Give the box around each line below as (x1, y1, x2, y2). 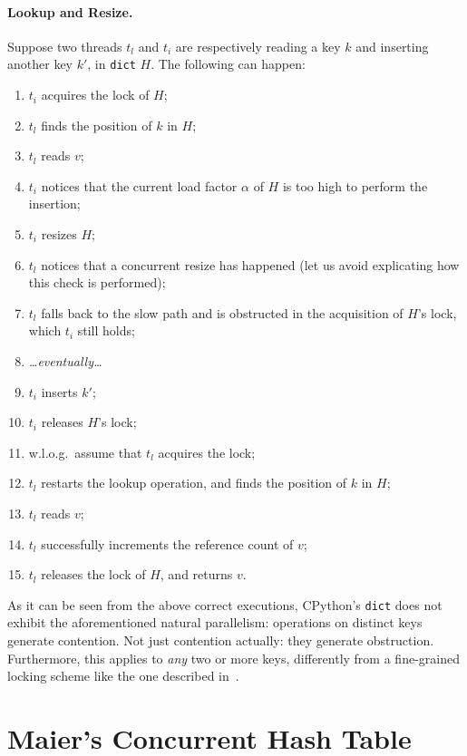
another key (7, 54, 73, 73)
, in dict (87, 54, 136, 73)
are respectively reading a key (175, 36, 341, 55)
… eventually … (28, 351, 102, 370)
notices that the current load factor (41, 176, 238, 195)
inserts (41, 382, 78, 401)
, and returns (160, 565, 233, 584)
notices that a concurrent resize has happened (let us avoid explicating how (41, 255, 460, 274)
